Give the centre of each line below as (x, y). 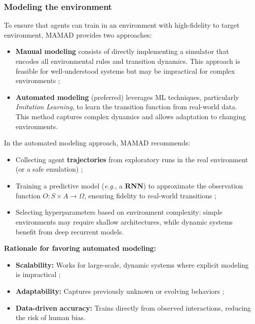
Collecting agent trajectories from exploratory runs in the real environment (132, 159)
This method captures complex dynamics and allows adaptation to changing (131, 116)
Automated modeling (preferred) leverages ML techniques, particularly (127, 97)
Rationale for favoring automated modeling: (80, 248)
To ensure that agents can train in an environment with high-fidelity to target (122, 25)
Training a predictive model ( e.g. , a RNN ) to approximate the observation (129, 185)
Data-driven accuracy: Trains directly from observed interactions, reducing (133, 307)
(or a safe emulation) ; (49, 169)
